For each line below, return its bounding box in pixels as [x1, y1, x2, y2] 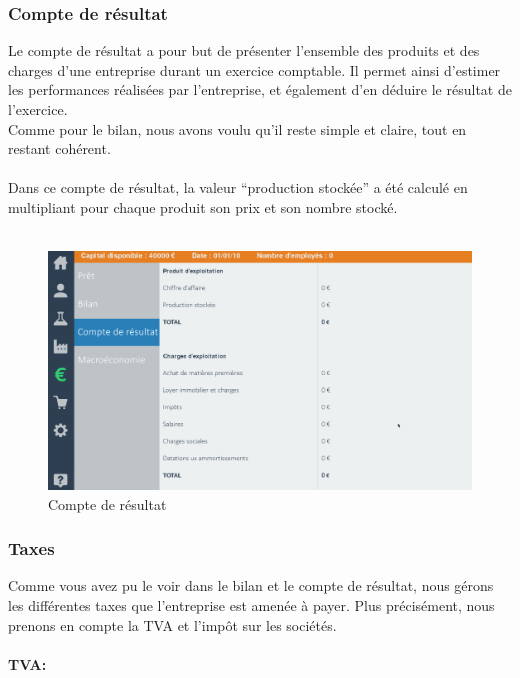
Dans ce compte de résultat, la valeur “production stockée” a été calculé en [8, 177, 468, 198]
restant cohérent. [8, 138, 111, 159]
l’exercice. [8, 99, 68, 119]
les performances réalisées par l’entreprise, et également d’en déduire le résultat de [8, 79, 512, 100]
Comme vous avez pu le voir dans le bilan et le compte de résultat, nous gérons [8, 575, 494, 596]
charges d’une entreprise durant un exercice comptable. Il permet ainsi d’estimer [8, 59, 501, 80]
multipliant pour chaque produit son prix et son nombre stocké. [8, 196, 398, 217]
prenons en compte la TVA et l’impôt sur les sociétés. [8, 614, 337, 635]
